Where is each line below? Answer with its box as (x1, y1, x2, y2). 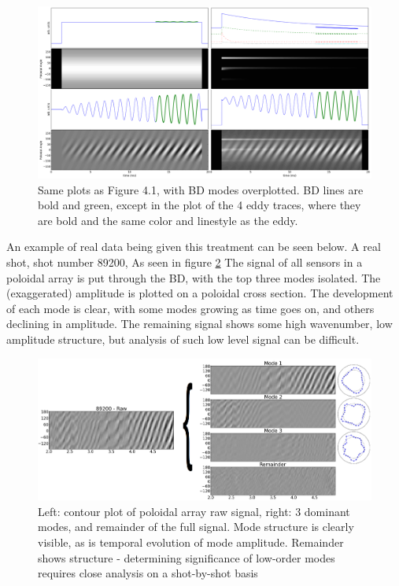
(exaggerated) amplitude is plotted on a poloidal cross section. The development (6, 285, 393, 301)
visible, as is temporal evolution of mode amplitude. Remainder (38, 534, 344, 551)
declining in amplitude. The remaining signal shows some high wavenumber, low (6, 315, 393, 332)
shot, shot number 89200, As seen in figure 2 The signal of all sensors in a (6, 254, 363, 270)
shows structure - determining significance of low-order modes (38, 549, 335, 566)
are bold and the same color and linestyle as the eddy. (38, 212, 298, 228)
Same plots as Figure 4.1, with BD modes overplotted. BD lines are (38, 181, 364, 197)
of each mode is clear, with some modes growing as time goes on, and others (6, 300, 375, 316)
